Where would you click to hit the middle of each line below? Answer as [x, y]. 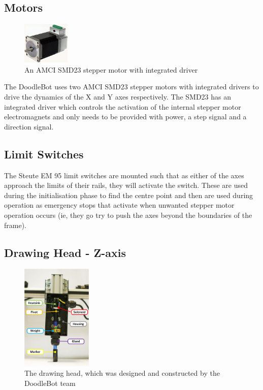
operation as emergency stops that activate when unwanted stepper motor [119, 205]
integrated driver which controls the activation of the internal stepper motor [123, 106]
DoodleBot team [50, 383]
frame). [15, 225]
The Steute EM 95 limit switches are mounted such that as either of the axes [124, 175]
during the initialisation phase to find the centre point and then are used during [129, 195]
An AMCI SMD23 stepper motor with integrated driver [111, 69]
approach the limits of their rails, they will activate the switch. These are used [126, 185]
